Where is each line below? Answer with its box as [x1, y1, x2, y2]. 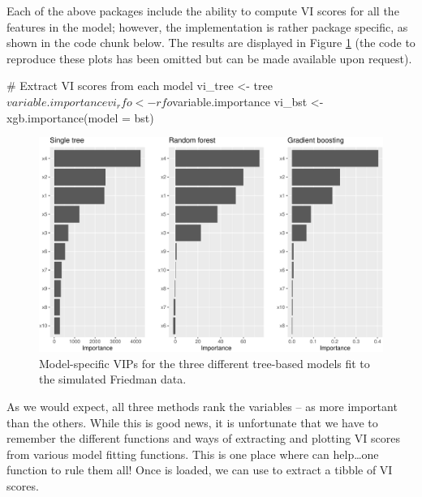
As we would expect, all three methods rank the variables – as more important [6, 397, 398, 414]
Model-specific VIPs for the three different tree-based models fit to [39, 354, 370, 371]
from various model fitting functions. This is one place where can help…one [6, 445, 379, 462]
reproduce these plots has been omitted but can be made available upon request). [6, 49, 412, 66]
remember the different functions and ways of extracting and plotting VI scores [6, 430, 401, 447]
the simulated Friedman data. [39, 371, 187, 388]
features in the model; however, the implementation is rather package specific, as [6, 18, 408, 35]
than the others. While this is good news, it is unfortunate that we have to [6, 413, 378, 431]
